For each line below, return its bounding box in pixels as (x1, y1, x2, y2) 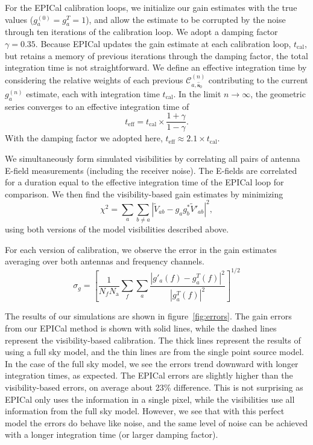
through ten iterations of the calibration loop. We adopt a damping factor (5, 25, 278, 38)
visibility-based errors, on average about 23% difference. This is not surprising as (5, 380, 303, 393)
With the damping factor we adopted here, (5, 132, 163, 144)
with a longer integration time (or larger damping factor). (5, 428, 218, 441)
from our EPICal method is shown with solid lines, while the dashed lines (5, 321, 277, 334)
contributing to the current (208, 73, 308, 86)
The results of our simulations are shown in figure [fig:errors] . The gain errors (5, 310, 292, 322)
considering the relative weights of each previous (5, 73, 183, 86)
